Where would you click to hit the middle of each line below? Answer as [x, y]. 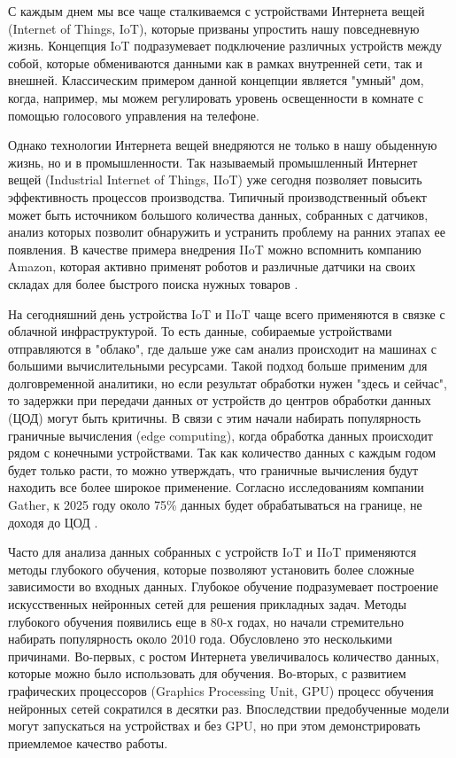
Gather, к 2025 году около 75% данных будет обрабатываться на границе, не [215, 505]
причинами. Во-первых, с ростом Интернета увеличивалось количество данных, [224, 656]
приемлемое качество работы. [88, 742]
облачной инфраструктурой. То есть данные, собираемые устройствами [200, 331]
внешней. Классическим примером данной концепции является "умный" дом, [216, 80]
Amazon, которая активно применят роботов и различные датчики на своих [212, 266]
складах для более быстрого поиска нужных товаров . [153, 283]
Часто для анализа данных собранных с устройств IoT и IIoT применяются [213, 552]
